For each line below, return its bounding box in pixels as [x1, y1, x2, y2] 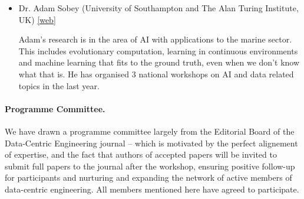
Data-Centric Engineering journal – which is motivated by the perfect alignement [5, 136, 298, 149]
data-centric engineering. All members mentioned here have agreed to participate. [5, 182, 299, 195]
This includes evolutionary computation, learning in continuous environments [18, 44, 298, 57]
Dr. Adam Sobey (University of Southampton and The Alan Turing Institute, [18, 2, 299, 14]
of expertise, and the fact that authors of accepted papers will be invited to [5, 148, 277, 161]
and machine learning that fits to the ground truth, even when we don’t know [18, 56, 300, 68]
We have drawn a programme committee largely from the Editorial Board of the [5, 125, 295, 137]
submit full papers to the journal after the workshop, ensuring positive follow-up [5, 159, 295, 172]
